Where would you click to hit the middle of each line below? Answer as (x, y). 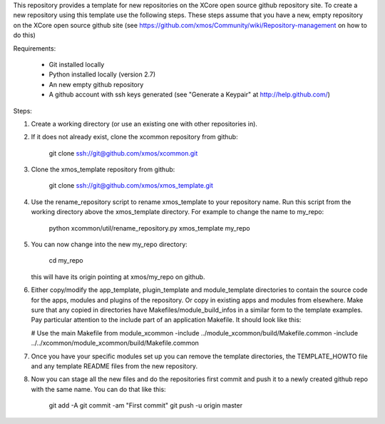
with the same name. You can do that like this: (99, 389)
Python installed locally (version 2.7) (102, 74)
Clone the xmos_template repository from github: (103, 170)
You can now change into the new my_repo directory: (109, 244)
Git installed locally (77, 64)
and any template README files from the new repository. (114, 366)
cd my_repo (66, 261)
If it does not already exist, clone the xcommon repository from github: (134, 137)
